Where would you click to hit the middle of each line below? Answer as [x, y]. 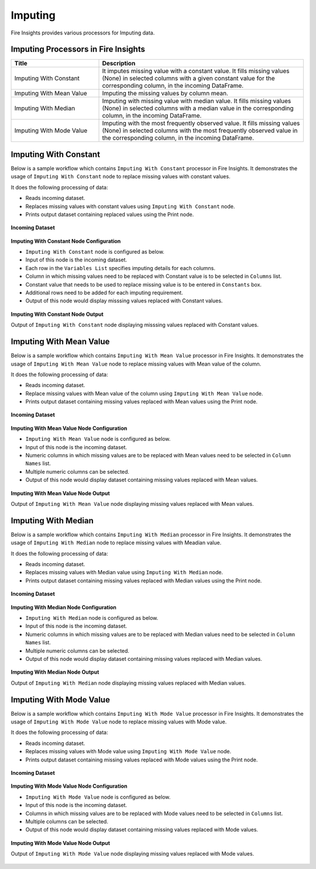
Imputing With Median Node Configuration [64, 607]
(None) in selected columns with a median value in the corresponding [198, 108]
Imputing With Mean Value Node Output [61, 493]
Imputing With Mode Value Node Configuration [69, 786]
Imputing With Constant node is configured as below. [95, 252]
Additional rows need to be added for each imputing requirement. [104, 293]
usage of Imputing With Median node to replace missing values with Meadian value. [116, 543]
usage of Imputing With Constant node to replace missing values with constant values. [121, 177]
